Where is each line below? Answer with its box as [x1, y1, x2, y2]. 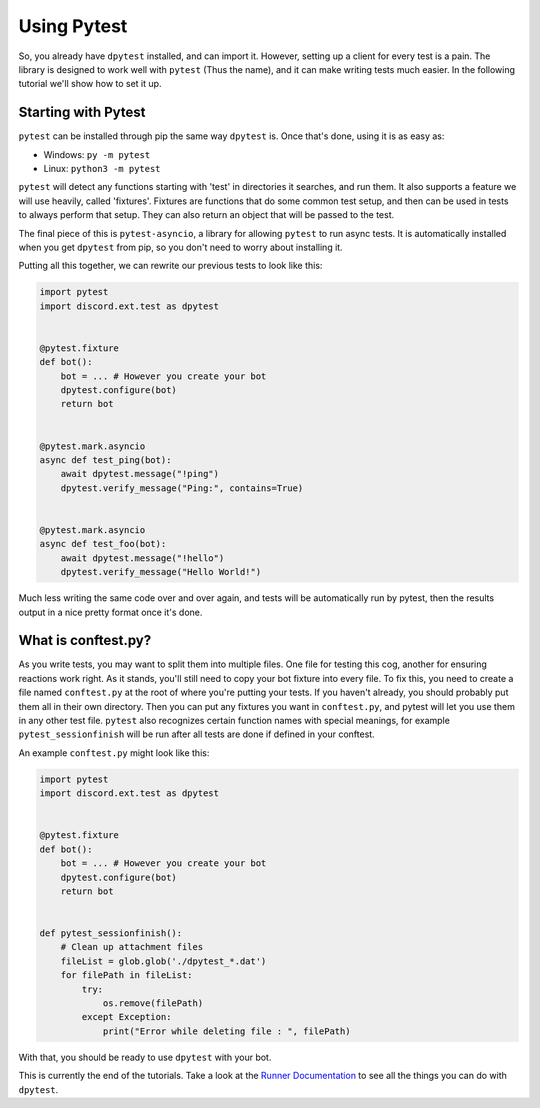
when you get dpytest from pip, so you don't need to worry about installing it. [18, 241, 344, 253]
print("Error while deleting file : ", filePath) [102, 1025, 351, 1037]
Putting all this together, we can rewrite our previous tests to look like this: [18, 260, 323, 272]
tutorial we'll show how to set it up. [18, 78, 162, 90]
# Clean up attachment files [60, 941, 204, 953]
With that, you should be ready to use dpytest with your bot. [18, 1051, 272, 1063]
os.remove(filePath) [102, 998, 204, 1009]
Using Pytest [18, 15, 128, 37]
